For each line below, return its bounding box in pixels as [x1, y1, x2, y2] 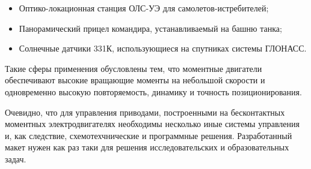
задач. [5, 152, 26, 165]
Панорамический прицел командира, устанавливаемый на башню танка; [19, 22, 282, 34]
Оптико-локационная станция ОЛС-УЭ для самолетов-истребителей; [19, 2, 269, 14]
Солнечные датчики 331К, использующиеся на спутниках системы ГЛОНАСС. [19, 42, 307, 55]
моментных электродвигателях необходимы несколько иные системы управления [5, 117, 300, 130]
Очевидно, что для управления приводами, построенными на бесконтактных [5, 105, 285, 118]
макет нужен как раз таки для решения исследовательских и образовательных [5, 141, 289, 153]
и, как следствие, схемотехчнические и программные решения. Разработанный [5, 129, 292, 141]
